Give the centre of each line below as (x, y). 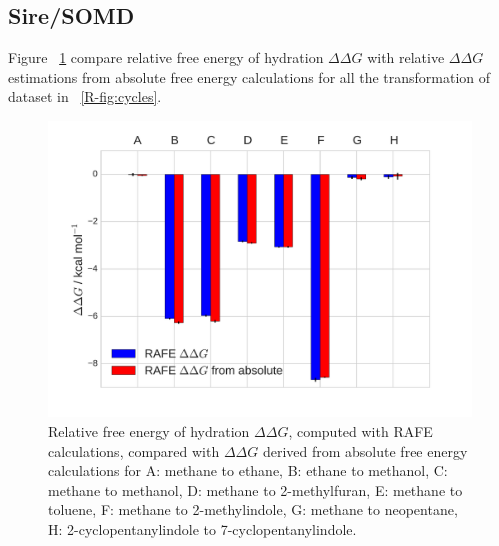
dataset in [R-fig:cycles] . (85, 96)
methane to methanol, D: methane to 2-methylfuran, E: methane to (255, 489)
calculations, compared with (134, 450)
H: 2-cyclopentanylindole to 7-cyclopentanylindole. (202, 529)
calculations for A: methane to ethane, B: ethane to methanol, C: (248, 470)
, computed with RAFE (360, 431)
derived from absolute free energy (365, 450)
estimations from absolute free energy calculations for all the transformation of (249, 76)
